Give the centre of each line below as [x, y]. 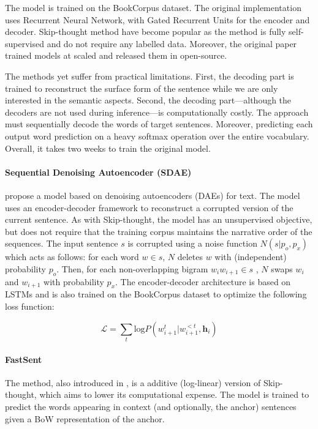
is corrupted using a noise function [192, 243]
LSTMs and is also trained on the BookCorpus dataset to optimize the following [156, 294]
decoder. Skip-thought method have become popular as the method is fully [146, 32]
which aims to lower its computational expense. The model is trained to [174, 394]
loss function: [30, 306]
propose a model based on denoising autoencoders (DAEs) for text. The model [153, 195]
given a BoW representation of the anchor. [85, 418]
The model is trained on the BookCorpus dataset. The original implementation [153, 7]
